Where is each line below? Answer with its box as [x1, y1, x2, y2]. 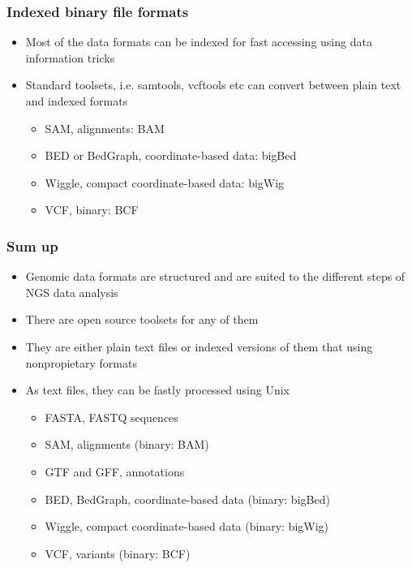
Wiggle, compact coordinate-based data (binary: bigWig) [45, 518, 329, 535]
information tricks [25, 49, 115, 66]
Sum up [6, 235, 58, 256]
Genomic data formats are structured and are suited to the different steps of [25, 268, 406, 285]
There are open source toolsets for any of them [25, 311, 259, 328]
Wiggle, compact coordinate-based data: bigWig [45, 174, 285, 191]
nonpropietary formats [25, 354, 137, 371]
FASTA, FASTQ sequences [45, 408, 178, 425]
